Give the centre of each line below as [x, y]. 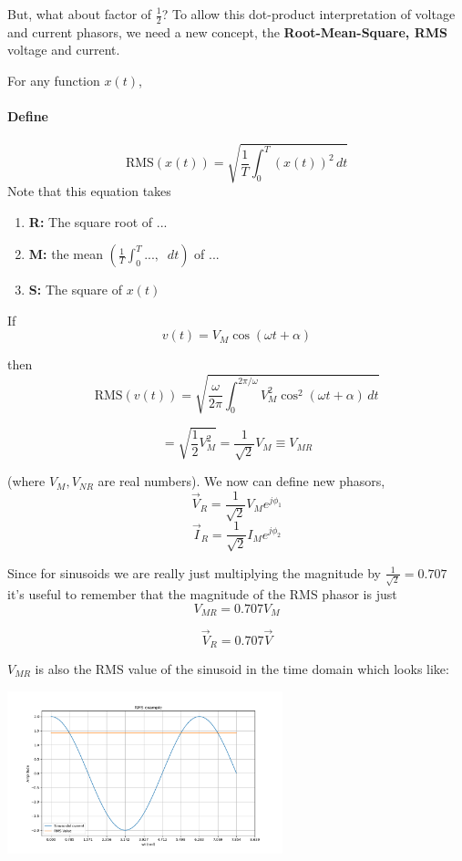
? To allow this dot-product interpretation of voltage [308, 14]
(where [26, 481]
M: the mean [66, 254]
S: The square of [76, 290]
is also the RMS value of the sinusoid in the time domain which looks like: [242, 669]
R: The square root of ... [98, 221]
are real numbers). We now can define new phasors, [241, 481]
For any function [54, 81]
